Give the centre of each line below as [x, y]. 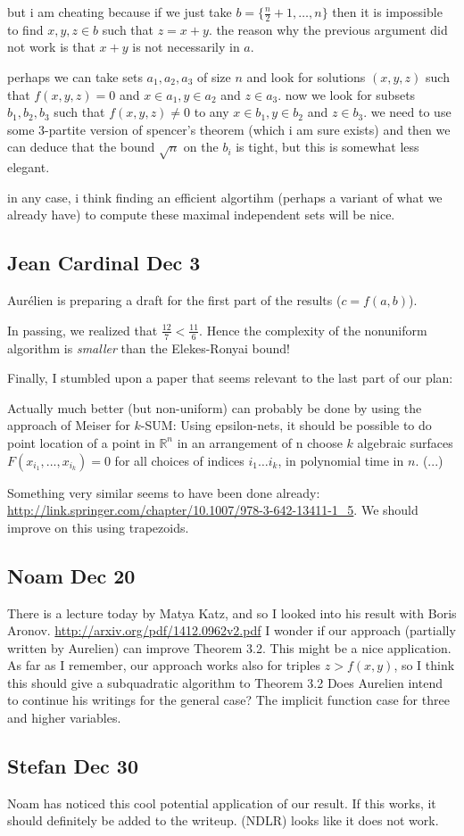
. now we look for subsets [347, 94]
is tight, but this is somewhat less [327, 147]
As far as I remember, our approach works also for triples [164, 665]
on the [201, 147]
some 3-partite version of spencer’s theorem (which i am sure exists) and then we [229, 129]
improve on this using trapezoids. [98, 527]
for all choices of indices [179, 460]
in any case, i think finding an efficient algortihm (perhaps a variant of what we [225, 197]
